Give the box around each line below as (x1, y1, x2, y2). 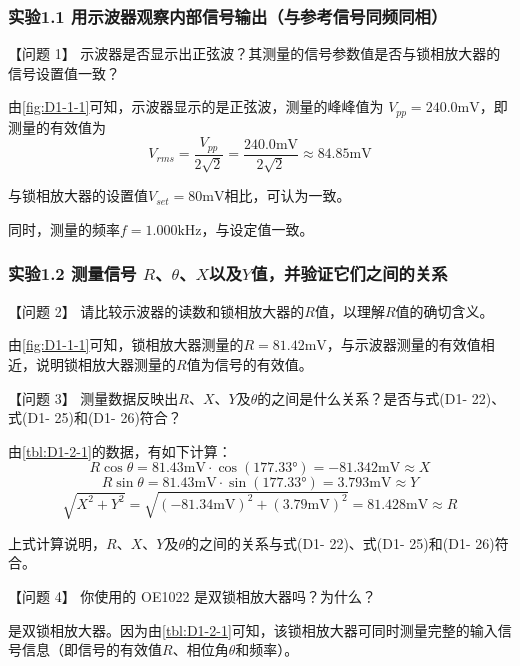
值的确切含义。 (395, 300, 494, 321)
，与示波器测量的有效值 (326, 334, 481, 355)
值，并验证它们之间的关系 (251, 261, 448, 286)
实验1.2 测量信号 (8, 261, 137, 286)
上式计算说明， (8, 532, 106, 553)
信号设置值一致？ (8, 62, 120, 83)
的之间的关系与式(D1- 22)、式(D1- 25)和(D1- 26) (184, 532, 495, 553)
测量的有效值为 (8, 116, 106, 137)
